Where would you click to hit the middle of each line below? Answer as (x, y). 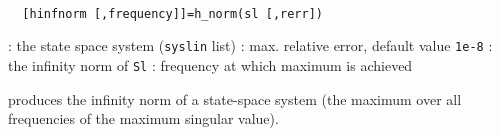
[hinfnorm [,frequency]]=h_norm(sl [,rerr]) (172, 13)
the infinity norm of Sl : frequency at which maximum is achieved (210, 64)
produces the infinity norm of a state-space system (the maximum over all (235, 98)
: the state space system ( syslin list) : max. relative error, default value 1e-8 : (250, 45)
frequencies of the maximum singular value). (143, 118)
